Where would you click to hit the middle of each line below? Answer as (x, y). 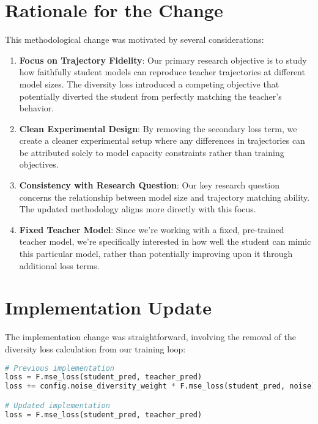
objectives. (39, 164)
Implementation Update (108, 307)
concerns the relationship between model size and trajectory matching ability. (165, 197)
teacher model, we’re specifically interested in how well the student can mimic (165, 241)
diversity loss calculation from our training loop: (95, 348)
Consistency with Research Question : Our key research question (149, 185)
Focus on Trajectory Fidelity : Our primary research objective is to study (163, 60)
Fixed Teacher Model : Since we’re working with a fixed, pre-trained (152, 229)
